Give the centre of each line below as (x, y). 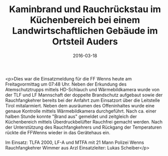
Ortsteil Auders (85, 42)
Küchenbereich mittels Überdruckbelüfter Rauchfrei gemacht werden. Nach (84, 122)
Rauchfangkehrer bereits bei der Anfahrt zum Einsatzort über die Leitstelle (83, 100)
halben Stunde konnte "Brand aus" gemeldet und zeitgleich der (71, 116)
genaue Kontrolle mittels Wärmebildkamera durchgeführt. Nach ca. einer (81, 111)
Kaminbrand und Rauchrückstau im (85, 9)
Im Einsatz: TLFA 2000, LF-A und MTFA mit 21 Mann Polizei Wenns (75, 142)
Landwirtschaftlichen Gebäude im (85, 31)
